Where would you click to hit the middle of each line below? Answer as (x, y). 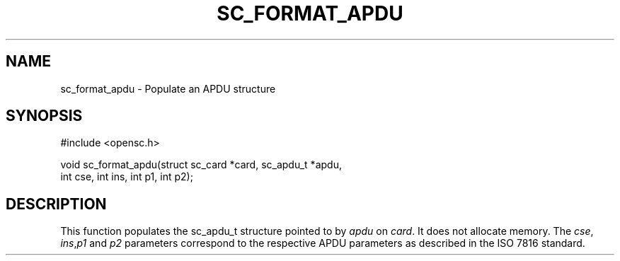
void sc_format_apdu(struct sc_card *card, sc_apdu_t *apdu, (201, 165)
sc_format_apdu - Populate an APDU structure (168, 88)
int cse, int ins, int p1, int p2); (127, 177)
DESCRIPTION (56, 204)
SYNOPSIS (44, 116)
